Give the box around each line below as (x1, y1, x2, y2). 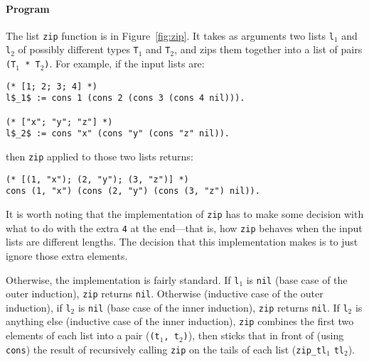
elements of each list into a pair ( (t (6, 328, 160, 343)
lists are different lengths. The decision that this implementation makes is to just (6, 234, 358, 249)
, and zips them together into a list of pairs (174, 42, 363, 57)
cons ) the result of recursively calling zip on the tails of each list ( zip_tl (6, 341, 327, 356)
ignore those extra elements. (6, 248, 128, 263)
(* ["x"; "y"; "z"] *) (6, 116, 113, 127)
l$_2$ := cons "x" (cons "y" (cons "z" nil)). (6, 128, 230, 139)
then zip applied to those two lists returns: (6, 149, 193, 164)
